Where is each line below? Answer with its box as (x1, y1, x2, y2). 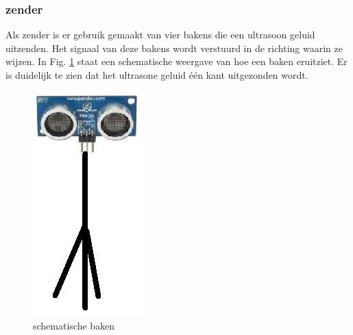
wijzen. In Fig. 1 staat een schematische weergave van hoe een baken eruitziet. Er (5, 54, 348, 69)
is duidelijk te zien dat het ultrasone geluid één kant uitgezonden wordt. (5, 68, 308, 82)
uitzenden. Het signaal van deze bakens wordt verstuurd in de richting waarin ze (5, 40, 343, 55)
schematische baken (33, 319, 115, 333)
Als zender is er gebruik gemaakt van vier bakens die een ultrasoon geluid (5, 27, 315, 42)
